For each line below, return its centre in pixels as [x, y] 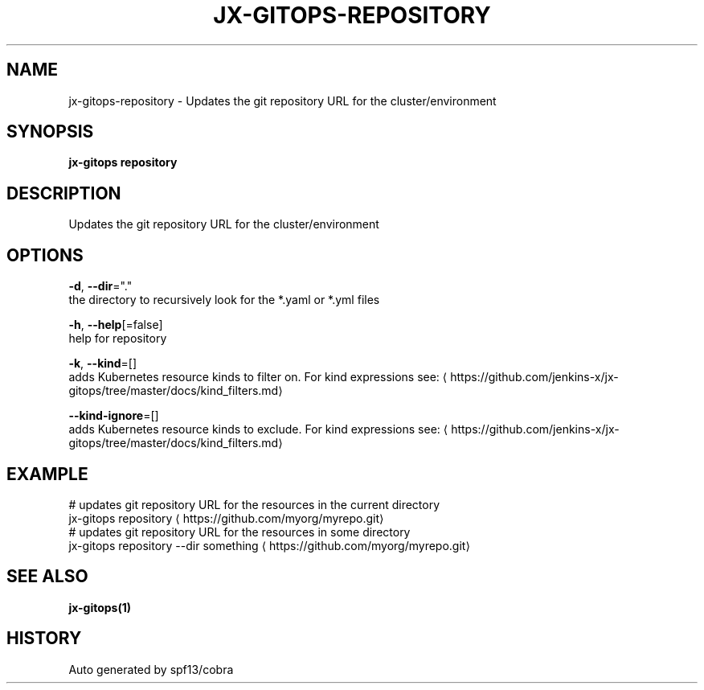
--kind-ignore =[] [114, 416]
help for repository [118, 339]
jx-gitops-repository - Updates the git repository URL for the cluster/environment [282, 101]
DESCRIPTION [64, 193]
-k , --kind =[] [103, 363]
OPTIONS [45, 255]
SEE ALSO [47, 577]
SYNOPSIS [50, 132]
